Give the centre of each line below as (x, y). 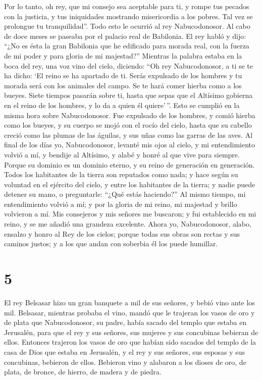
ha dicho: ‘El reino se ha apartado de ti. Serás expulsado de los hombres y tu (123, 75)
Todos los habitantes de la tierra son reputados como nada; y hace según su (121, 174)
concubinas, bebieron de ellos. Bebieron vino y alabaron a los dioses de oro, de (125, 362)
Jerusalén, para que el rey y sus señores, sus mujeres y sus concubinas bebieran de (131, 332)
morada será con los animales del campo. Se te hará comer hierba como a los (123, 85)
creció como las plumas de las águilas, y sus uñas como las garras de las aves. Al (128, 134)
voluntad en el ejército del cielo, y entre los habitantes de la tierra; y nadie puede (130, 184)
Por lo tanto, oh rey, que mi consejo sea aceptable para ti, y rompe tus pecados (127, 6)
